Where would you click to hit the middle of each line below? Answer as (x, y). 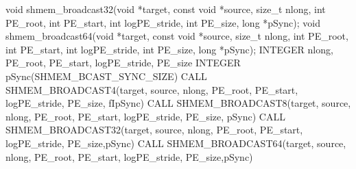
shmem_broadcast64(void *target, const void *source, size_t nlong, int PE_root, (177, 36)
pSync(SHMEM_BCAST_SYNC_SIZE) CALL (106, 76)
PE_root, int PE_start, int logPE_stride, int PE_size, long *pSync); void (163, 22)
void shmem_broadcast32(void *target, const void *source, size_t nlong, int (166, 9)
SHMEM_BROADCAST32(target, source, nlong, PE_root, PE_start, (154, 130)
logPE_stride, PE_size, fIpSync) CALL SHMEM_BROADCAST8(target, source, (178, 103)
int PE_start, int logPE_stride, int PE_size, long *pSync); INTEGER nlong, (169, 49)
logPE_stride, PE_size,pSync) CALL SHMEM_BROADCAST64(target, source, (176, 143)
